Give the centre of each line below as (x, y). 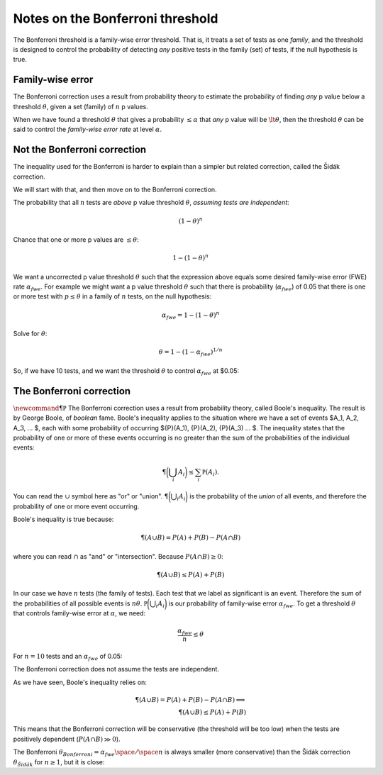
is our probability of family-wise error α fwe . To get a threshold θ (262, 604)
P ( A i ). (211, 473)
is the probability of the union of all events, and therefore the (278, 496)
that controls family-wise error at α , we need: (79, 613)
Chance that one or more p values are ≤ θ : (76, 240)
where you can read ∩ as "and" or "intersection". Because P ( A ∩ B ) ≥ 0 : (118, 556)
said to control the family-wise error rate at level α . (88, 129)
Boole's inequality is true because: (63, 519)
